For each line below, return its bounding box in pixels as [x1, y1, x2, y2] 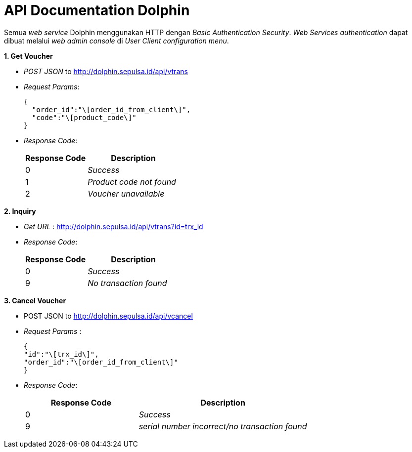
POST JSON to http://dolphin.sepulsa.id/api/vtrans [24, 67, 188, 76]
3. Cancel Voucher [4, 296, 66, 305]
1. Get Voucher [4, 51, 53, 60]
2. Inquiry [4, 206, 36, 215]
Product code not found [88, 176, 176, 187]
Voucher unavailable [88, 188, 165, 199]
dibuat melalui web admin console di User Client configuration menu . [4, 36, 229, 45]
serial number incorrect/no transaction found [138, 421, 307, 431]
